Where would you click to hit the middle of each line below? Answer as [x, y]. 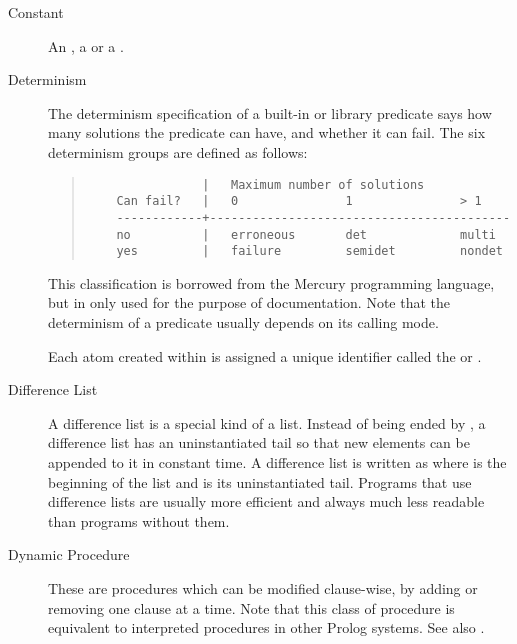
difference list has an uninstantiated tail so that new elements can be [259, 442]
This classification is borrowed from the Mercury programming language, [271, 282]
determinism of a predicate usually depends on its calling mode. [243, 322]
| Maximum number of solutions [313, 184]
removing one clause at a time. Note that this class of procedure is [251, 607]
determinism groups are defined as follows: [178, 151]
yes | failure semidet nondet [310, 251]
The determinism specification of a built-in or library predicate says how [270, 112]
